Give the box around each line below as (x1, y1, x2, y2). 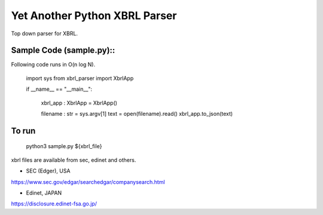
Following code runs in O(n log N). (11, 61, 96, 68)
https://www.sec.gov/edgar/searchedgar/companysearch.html (11, 178, 165, 185)
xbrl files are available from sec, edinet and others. (11, 156, 136, 164)
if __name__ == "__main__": (26, 85, 93, 93)
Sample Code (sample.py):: (11, 45, 115, 56)
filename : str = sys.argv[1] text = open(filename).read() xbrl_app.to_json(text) (41, 110, 233, 118)
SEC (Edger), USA (26, 167, 71, 174)
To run (11, 125, 36, 136)
